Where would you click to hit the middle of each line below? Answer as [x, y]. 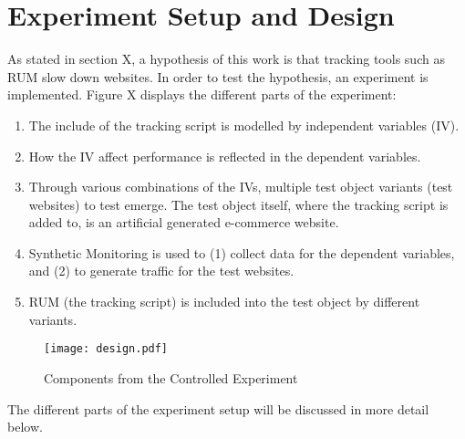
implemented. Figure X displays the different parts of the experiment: [202, 94]
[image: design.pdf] [106, 349]
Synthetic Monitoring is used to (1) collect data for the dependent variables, [242, 252]
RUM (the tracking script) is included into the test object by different [224, 302]
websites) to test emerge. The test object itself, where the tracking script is [238, 204]
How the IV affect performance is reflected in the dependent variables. [225, 156]
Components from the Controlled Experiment [171, 377]
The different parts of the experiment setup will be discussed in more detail [218, 408]
